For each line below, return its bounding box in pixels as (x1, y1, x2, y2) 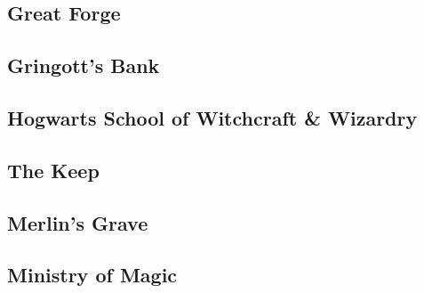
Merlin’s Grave (7, 208, 148, 236)
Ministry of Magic (7, 261, 178, 289)
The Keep (7, 156, 100, 183)
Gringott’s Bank (7, 52, 160, 79)
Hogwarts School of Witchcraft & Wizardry (7, 103, 418, 131)
